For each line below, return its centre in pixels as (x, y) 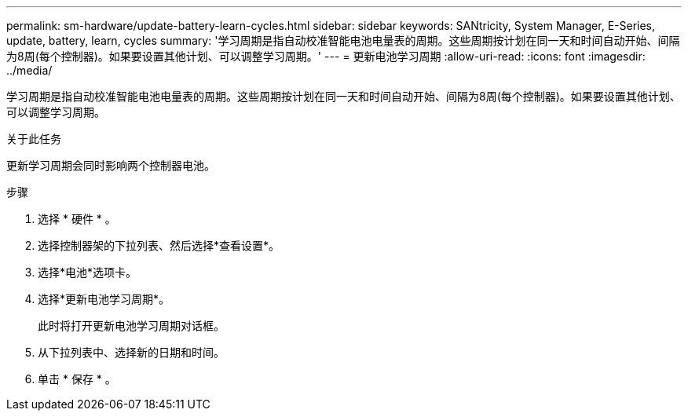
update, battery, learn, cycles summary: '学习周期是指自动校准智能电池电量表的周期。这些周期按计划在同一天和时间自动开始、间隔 (343, 40)
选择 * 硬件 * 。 (77, 219)
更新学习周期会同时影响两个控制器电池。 (111, 165)
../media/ (29, 70)
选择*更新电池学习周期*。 (104, 299)
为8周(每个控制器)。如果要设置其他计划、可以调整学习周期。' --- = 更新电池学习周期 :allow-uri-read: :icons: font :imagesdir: (326, 56)
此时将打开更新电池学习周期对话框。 (131, 326)
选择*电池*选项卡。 (88, 272)
